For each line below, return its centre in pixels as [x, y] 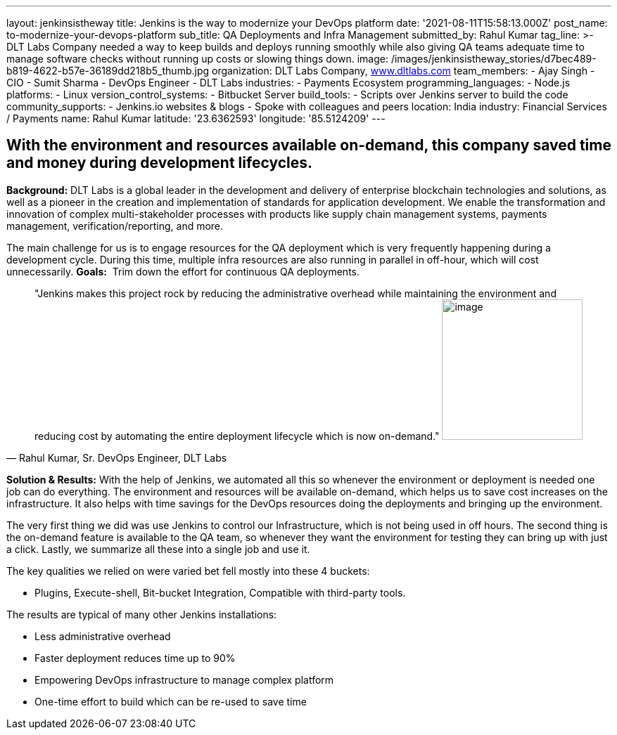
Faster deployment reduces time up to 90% [135, 658]
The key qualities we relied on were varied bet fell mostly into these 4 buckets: [188, 571]
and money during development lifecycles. [159, 163]
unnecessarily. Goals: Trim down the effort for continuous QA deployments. [183, 271]
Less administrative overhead [103, 636]
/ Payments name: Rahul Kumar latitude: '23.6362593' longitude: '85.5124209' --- [196, 118]
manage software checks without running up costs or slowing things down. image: [197, 59]
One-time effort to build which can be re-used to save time [171, 701]
